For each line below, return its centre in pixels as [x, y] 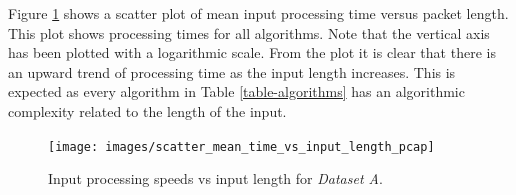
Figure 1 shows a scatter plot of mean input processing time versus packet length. [258, 13]
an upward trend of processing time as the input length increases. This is [232, 71]
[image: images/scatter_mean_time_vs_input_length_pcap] [241, 146]
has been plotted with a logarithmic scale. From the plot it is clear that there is [252, 52]
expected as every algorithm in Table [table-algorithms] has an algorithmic [236, 91]
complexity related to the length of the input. [147, 110]
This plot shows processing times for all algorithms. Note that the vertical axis [249, 32]
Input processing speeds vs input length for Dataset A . [215, 178]
